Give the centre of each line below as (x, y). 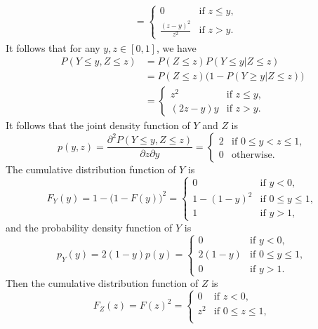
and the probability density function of (89, 227)
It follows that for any (53, 47)
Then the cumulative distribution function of (102, 282)
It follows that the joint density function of (98, 125)
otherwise (252, 155)
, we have (176, 47)
